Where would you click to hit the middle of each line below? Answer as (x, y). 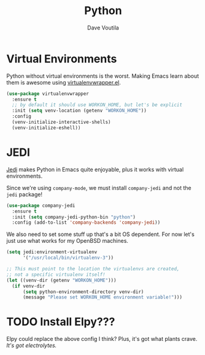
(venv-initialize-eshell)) (46, 128)
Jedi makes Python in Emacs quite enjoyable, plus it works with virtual (95, 169)
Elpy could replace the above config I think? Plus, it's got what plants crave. (102, 339)
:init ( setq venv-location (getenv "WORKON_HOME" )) (79, 111)
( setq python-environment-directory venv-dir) (83, 292)
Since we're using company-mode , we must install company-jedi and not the (99, 188)
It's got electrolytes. (32, 345)
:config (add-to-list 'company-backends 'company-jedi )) (86, 223)
